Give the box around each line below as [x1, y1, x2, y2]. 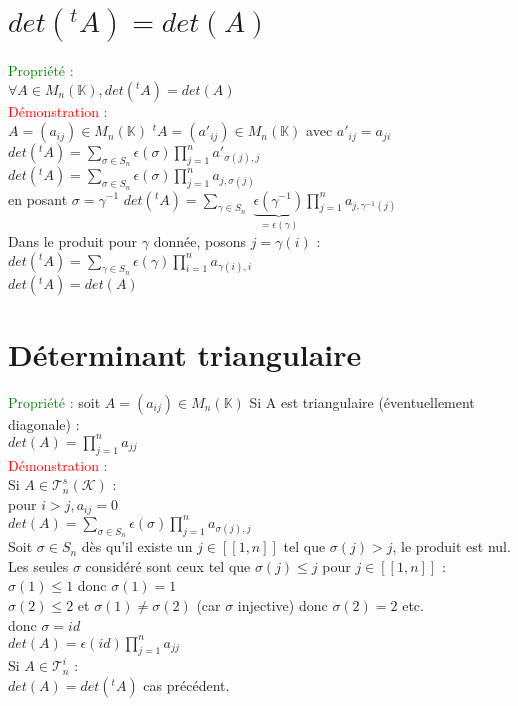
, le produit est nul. [392, 536, 511, 557]
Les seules [8, 555, 69, 576]
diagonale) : [8, 413, 80, 434]
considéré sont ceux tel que [85, 555, 251, 576]
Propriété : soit [8, 391, 101, 412]
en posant [8, 188, 68, 209]
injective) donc [237, 594, 328, 615]
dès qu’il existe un [81, 536, 193, 557]
